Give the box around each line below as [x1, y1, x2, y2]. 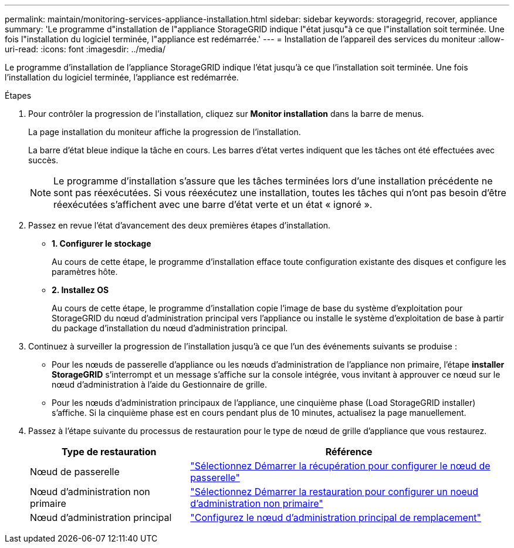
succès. [28, 155, 59, 165]
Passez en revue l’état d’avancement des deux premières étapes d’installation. [28, 220, 331, 230]
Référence [325, 446, 373, 458]
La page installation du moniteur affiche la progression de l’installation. [28, 127, 301, 137]
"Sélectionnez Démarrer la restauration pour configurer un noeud [190, 486, 479, 497]
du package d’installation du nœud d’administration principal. [52, 323, 288, 333]
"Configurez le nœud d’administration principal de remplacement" [190, 512, 482, 523]
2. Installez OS [52, 285, 109, 295]
